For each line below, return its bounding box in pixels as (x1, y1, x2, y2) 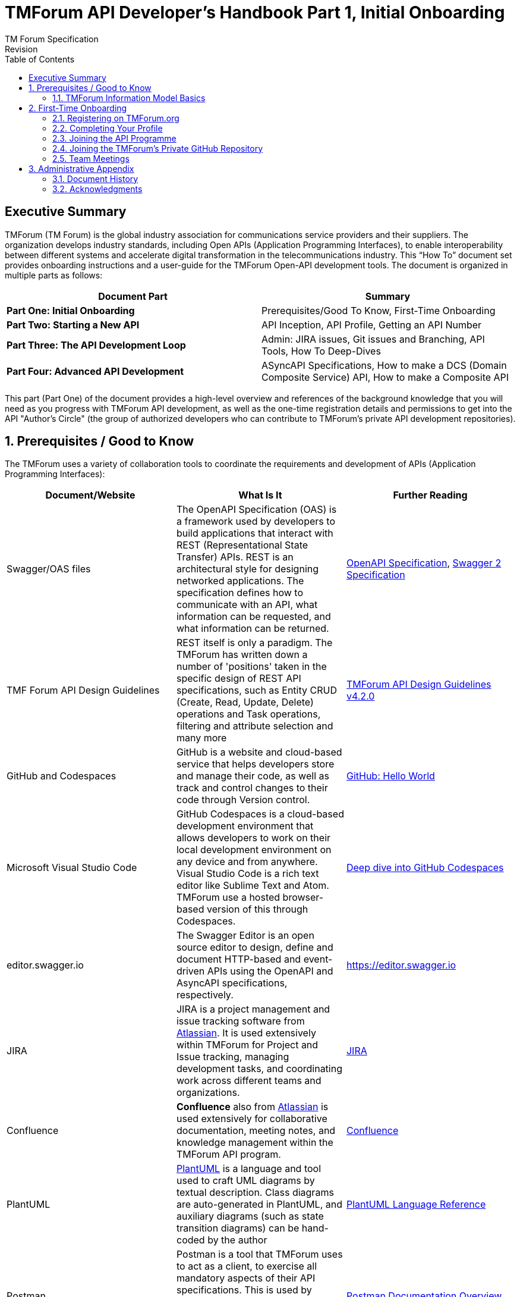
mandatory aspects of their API (176, 1272, 316, 1285)
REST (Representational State (176, 539, 308, 552)
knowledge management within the (176, 1136, 333, 1149)
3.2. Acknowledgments (52, 183, 143, 194)
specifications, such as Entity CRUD (176, 684, 337, 697)
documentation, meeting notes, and (176, 1124, 336, 1137)
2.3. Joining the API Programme (52, 133, 177, 143)
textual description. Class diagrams (176, 1186, 334, 1199)
